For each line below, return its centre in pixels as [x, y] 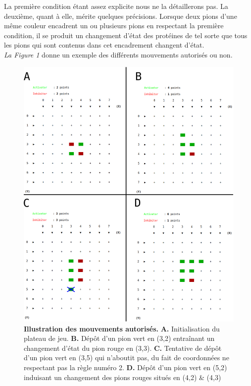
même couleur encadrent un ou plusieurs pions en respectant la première [114, 26]
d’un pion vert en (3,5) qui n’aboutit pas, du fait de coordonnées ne [126, 358]
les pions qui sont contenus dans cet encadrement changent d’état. [104, 45]
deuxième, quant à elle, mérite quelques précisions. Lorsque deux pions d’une [121, 16]
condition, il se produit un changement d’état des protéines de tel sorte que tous [126, 35]
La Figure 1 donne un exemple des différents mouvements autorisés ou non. [118, 54]
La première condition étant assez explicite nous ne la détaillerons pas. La [116, 6]
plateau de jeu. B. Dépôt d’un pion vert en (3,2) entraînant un [119, 338]
